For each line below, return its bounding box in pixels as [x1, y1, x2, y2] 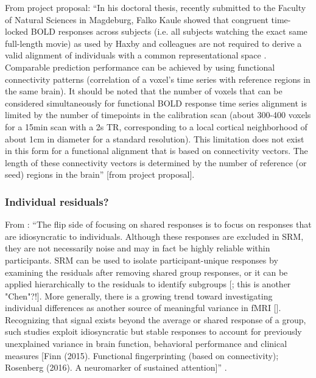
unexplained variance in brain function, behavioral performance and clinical [5, 337, 287, 350]
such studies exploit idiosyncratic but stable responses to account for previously [5, 325, 302, 338]
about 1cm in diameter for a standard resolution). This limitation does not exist [5, 132, 304, 145]
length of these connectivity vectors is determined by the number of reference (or [5, 156, 307, 169]
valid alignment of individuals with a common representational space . [5, 49, 267, 61]
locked [5, 25, 29, 38]
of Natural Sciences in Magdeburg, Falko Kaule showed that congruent [5, 13, 269, 26]
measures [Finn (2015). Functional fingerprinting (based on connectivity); [5, 349, 279, 362]
